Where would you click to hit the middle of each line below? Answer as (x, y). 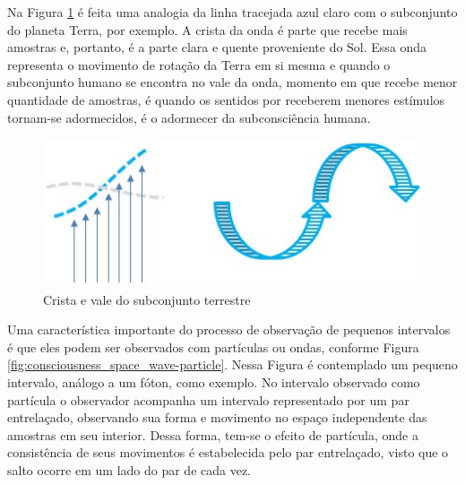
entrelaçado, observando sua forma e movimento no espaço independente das (217, 417)
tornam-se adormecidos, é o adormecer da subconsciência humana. (189, 117)
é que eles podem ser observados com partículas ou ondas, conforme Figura (213, 346)
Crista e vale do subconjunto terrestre (147, 299)
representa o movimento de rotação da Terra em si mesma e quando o (199, 64)
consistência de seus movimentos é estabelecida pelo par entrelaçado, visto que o (228, 452)
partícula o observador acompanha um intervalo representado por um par (208, 399)
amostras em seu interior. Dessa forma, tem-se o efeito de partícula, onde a (213, 434)
